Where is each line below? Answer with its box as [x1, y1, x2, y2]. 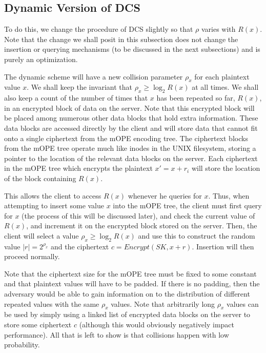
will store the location [191, 163, 260, 173]
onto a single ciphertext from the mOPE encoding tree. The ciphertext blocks [4, 132, 248, 143]
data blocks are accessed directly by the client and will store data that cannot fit [4, 122, 258, 133]
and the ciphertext [51, 241, 109, 251]
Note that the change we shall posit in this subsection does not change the [4, 33, 238, 44]
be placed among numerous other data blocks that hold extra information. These [4, 112, 258, 123]
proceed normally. [4, 251, 60, 262]
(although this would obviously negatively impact [79, 319, 235, 330]
